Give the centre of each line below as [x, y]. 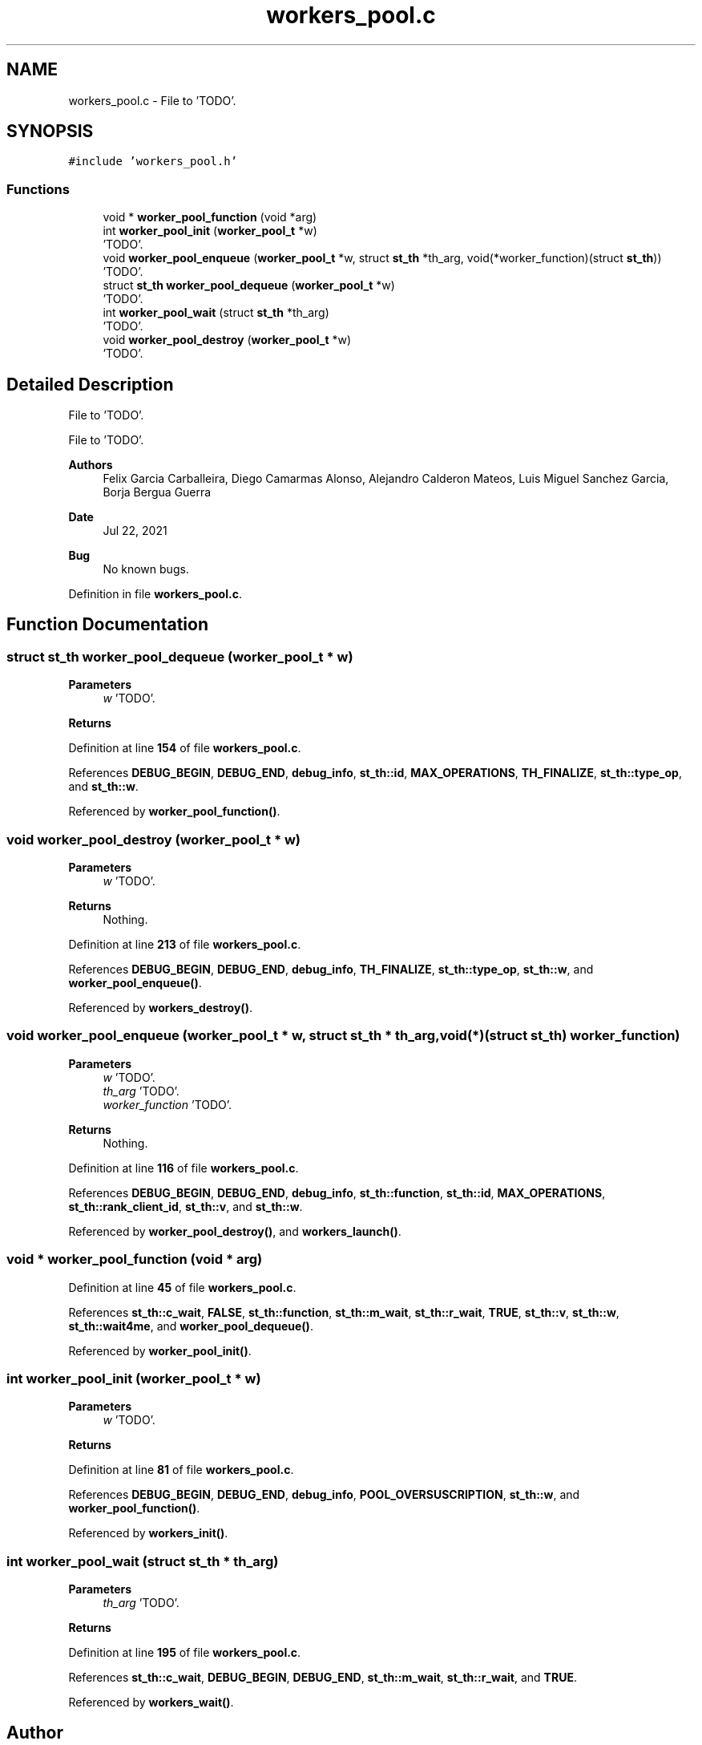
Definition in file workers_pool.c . [155, 594]
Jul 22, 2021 [135, 531]
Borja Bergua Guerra [157, 492]
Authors [91, 465]
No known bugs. [146, 569]
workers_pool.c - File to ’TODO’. [152, 100]
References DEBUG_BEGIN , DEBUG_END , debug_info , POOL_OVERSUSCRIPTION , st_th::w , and [324, 1495]
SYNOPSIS [50, 132]
